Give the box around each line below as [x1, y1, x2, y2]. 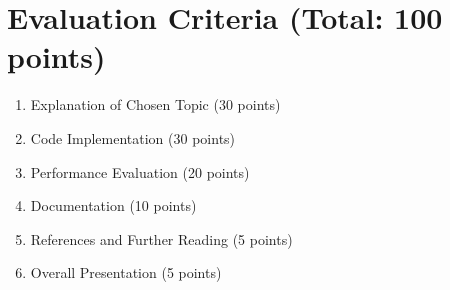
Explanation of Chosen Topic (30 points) [30, 94, 281, 115]
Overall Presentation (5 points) [30, 262, 222, 283]
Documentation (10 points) [30, 195, 197, 216]
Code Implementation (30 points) [30, 127, 236, 148]
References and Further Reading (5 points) [30, 228, 293, 249]
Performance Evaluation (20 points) [30, 161, 250, 182]
